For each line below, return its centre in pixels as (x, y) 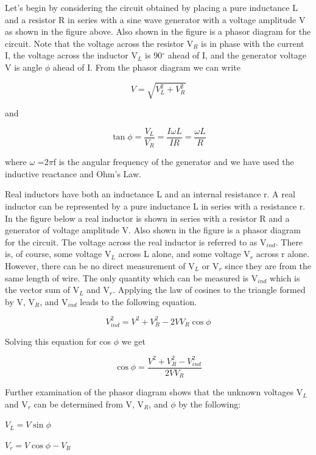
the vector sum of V (42, 290)
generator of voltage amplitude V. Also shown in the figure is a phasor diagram (153, 230)
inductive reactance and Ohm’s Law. (73, 173)
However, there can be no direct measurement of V (100, 265)
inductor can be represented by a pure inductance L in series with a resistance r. (155, 206)
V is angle (24, 67)
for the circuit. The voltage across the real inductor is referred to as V (136, 242)
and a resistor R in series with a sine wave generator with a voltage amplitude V (155, 19)
